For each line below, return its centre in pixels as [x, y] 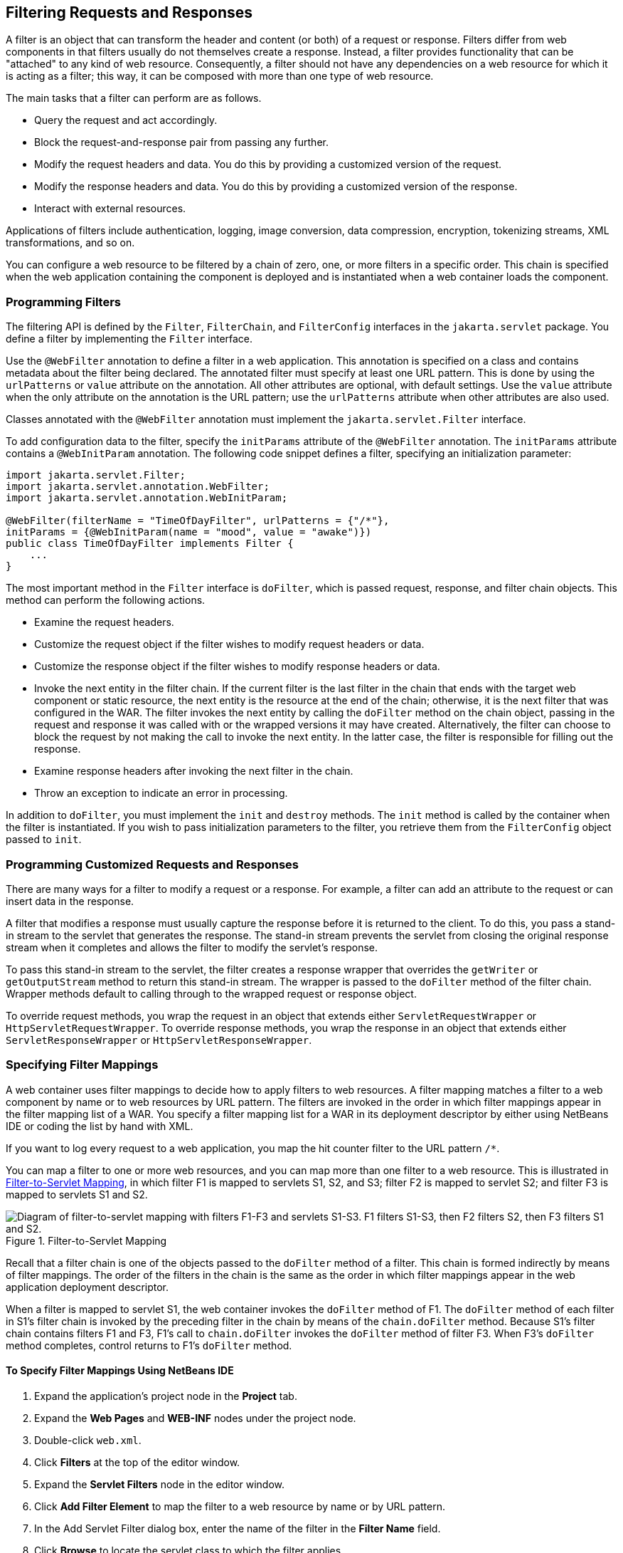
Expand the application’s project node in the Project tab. [166, 1396]
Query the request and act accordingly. [126, 120]
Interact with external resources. [110, 209]
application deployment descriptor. [87, 1287]
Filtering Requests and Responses [129, 12]
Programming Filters [63, 302]
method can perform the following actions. [106, 600]
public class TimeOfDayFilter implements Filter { [150, 544]
